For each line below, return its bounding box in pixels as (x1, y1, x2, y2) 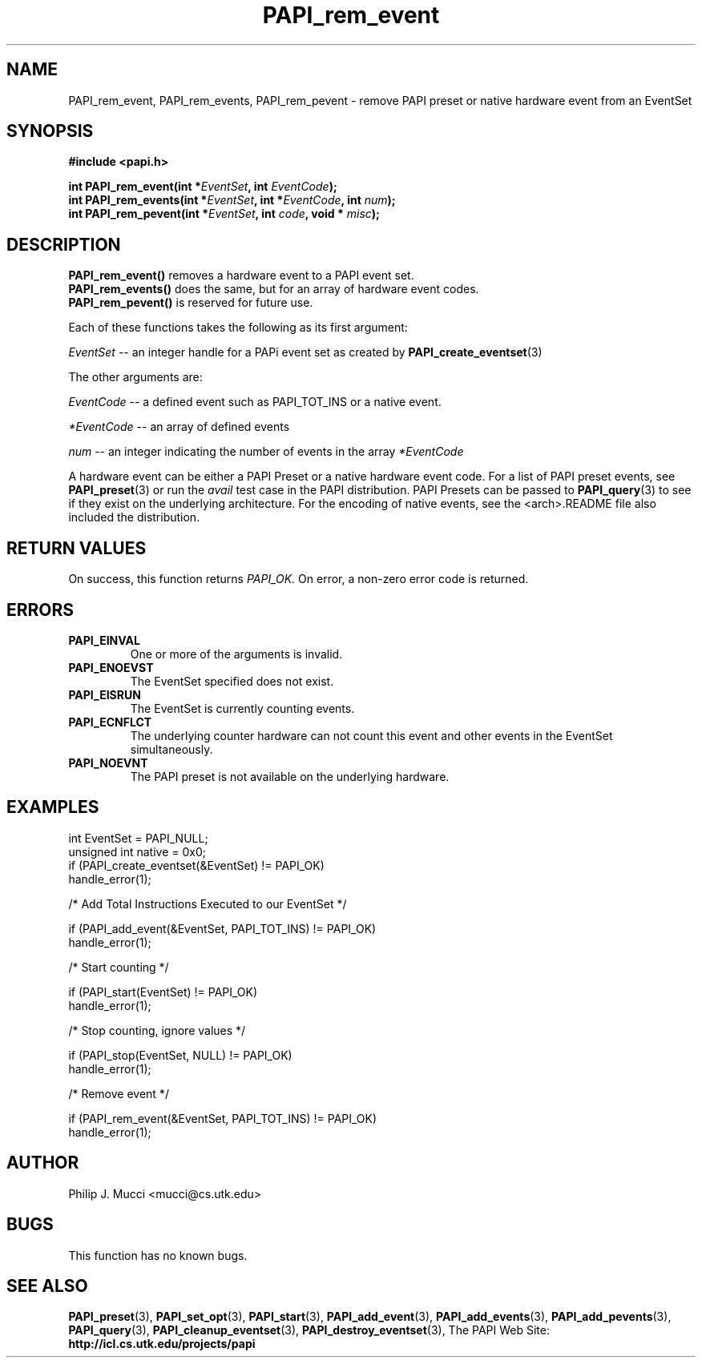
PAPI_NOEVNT (68, 755, 148, 770)
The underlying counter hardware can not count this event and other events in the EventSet (130, 728, 613, 742)
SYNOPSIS (6, 121, 94, 142)
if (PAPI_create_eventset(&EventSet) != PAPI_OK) (68, 858, 325, 872)
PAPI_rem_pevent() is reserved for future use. (68, 296, 313, 310)
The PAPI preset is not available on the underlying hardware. (130, 769, 450, 783)
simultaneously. (130, 742, 213, 756)
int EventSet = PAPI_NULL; (68, 831, 208, 845)
